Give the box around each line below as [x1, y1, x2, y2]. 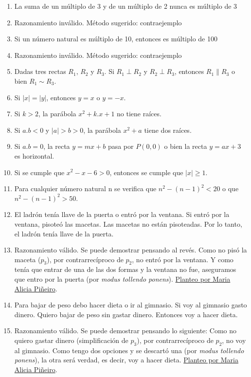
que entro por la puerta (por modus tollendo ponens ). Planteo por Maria [14, 274, 231, 284]
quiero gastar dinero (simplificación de [14, 335, 128, 345]
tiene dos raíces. [144, 125, 192, 135]
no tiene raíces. [117, 108, 161, 119]
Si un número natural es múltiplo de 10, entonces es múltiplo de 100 [14, 34, 217, 44]
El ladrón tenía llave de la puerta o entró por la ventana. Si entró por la [14, 209, 230, 219]
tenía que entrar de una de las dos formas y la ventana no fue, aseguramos [14, 264, 236, 274]
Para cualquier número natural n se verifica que [14, 183, 157, 194]
